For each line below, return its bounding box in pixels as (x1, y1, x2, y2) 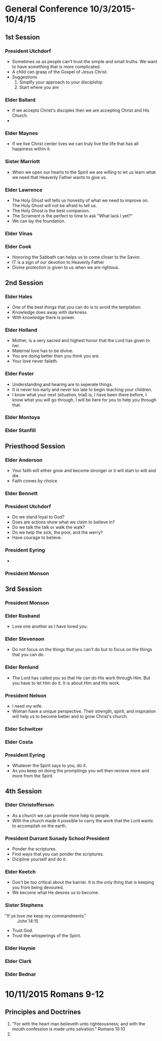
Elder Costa (5, 738, 33, 745)
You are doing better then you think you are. (12, 353, 100, 359)
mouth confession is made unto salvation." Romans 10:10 (12, 1026, 126, 1032)
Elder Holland (5, 326, 38, 333)
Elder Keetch (5, 868, 36, 875)
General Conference (5, 3, 88, 15)
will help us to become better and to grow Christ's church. (12, 714, 128, 719)
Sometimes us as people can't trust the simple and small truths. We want (12, 58, 157, 64)
